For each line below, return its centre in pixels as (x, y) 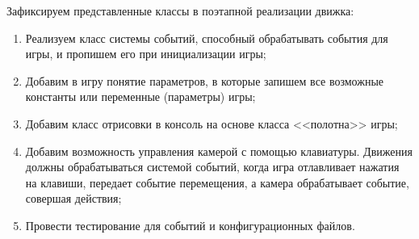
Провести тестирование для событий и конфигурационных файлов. (190, 225)
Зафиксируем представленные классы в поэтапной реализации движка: (180, 10)
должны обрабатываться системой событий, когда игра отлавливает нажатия (212, 167)
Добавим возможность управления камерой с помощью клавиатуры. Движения (219, 151)
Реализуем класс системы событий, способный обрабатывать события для (207, 38)
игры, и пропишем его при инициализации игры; (146, 54)
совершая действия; (73, 198)
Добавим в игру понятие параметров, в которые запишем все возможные (205, 80)
